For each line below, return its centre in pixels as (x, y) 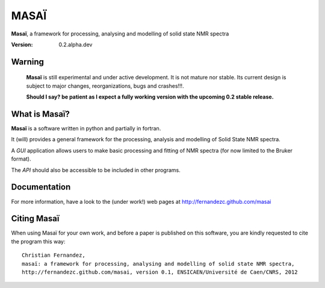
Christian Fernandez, (54, 255)
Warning (28, 62)
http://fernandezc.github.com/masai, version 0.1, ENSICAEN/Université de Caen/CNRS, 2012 (160, 272)
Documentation (41, 187)
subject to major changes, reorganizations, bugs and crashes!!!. (105, 86)
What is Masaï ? (41, 114)
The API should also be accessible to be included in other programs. (96, 170)
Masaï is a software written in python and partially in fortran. (86, 129)
